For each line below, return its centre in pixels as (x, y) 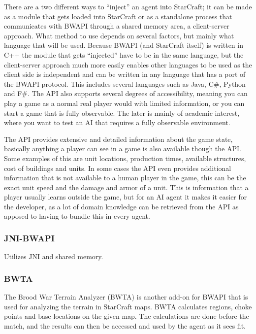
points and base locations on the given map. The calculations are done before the (127, 316)
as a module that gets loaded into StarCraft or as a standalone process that (118, 16)
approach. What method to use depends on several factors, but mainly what (119, 35)
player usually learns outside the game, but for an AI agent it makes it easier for (126, 197)
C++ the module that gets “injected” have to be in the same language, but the (124, 54)
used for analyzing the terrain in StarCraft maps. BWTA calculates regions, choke (128, 306)
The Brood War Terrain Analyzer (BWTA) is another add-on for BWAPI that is (126, 297)
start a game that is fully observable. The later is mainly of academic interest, (122, 113)
